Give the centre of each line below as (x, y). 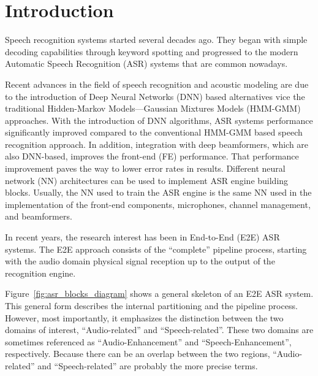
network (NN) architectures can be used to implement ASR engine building (147, 180)
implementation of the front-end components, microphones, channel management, (158, 204)
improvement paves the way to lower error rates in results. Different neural (145, 168)
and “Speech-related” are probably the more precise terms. (148, 365)
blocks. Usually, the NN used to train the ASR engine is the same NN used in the (158, 192)
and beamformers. (39, 216)
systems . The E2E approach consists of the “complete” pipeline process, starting (156, 249)
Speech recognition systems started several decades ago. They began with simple (156, 40)
